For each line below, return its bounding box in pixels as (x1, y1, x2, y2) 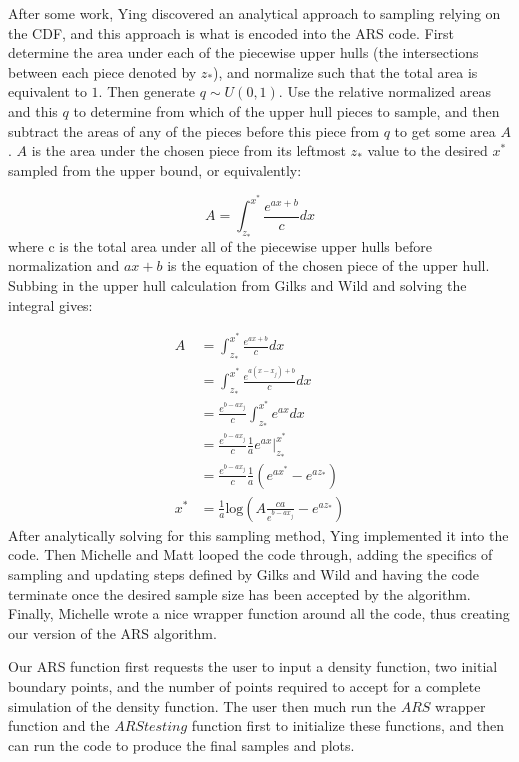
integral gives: (8, 294, 93, 315)
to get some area (394, 120, 496, 141)
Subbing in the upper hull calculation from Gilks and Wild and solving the (8, 275, 467, 296)
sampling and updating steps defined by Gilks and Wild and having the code (8, 564, 480, 585)
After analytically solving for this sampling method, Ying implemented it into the (8, 524, 509, 545)
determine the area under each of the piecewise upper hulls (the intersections (8, 42, 479, 63)
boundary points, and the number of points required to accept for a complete (8, 676, 481, 696)
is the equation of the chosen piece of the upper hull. (167, 255, 490, 276)
